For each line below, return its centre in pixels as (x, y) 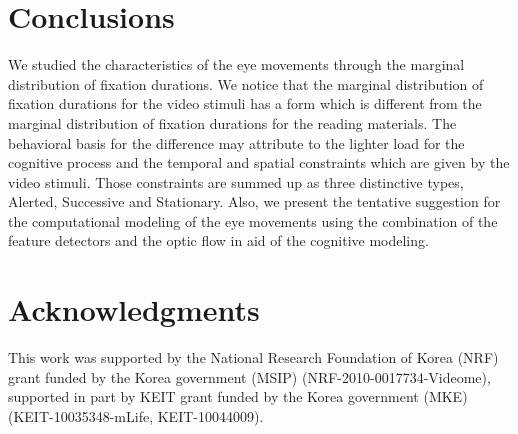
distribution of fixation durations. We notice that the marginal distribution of (246, 83)
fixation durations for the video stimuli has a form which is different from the (245, 103)
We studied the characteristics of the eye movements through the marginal (236, 64)
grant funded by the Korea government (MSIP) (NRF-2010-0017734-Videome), (249, 376)
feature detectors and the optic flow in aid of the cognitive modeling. (218, 240)
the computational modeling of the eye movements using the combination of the (253, 220)
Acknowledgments (134, 309)
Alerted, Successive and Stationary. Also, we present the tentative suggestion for (254, 201)
